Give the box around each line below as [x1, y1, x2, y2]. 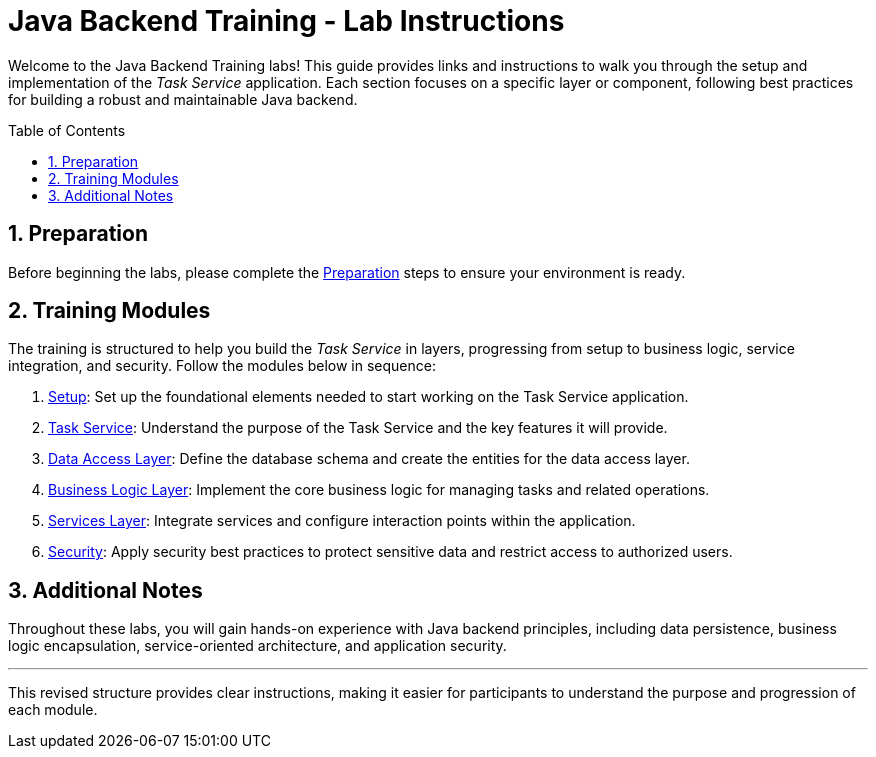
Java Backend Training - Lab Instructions [8, 4, 565, 38]
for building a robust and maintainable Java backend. [8, 90, 358, 108]
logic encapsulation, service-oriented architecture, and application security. [8, 637, 507, 655]
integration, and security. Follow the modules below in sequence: [8, 357, 436, 375]
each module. [8, 701, 98, 719]
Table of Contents [8, 121, 126, 139]
